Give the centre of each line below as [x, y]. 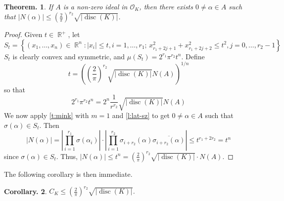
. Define [193, 56]
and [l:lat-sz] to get [141, 115]
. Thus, [67, 156]
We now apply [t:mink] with [47, 115]
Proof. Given [23, 34]
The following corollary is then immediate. [68, 174]
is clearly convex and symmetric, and [69, 56]
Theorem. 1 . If [29, 6]
